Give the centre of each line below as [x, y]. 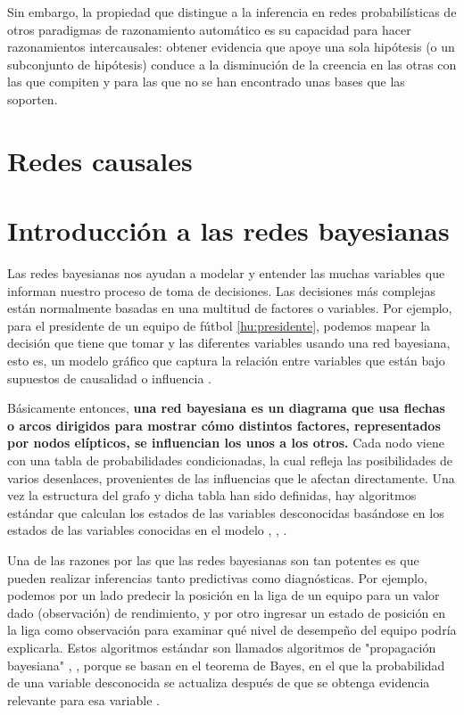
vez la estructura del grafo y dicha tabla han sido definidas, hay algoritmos [212, 495]
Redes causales [100, 160]
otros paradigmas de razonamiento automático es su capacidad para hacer [209, 29]
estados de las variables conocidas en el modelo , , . [147, 530]
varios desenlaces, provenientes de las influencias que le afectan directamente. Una [231, 477]
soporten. [33, 99]
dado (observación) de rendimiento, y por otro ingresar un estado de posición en [226, 612]
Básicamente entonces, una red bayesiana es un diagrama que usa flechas [226, 408]
